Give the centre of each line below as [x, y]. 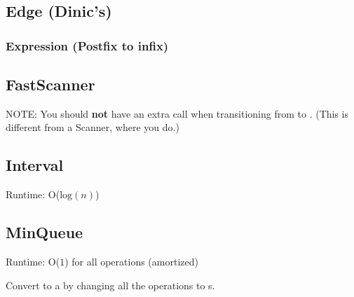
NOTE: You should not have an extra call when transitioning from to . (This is [177, 113]
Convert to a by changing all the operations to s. [110, 285]
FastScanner [50, 84]
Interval [35, 165]
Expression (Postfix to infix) [87, 45]
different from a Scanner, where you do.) [93, 127]
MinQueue [45, 232]
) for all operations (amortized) [131, 262]
